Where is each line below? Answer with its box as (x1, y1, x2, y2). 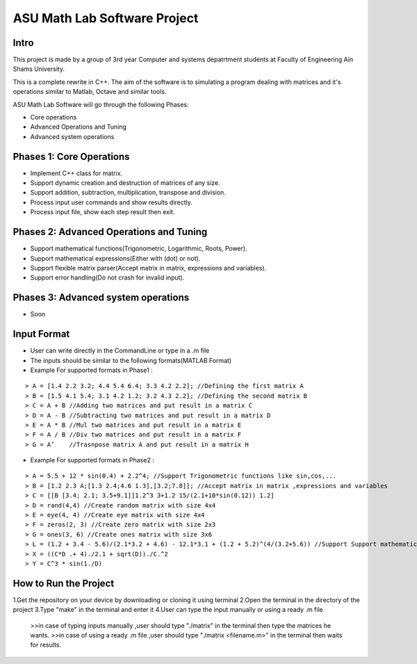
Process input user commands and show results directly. (30, 198, 193, 207)
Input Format (13, 328, 70, 340)
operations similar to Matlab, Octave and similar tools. (13, 88, 167, 96)
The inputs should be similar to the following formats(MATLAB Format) (30, 356, 232, 364)
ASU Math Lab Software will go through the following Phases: (13, 100, 189, 108)
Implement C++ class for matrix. (30, 169, 123, 177)
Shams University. (13, 65, 65, 73)
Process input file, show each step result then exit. (30, 208, 175, 216)
